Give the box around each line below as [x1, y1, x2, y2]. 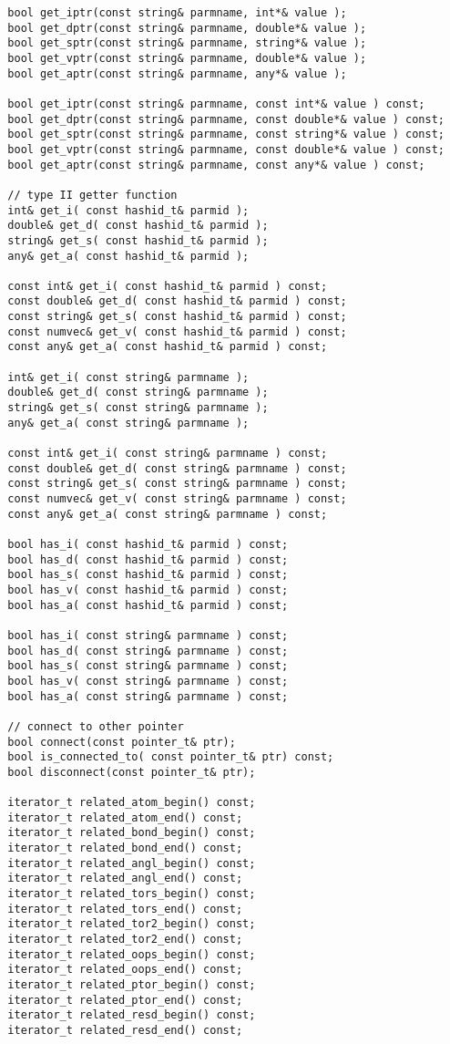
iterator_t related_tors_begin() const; [7, 887, 256, 901]
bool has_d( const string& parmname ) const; [7, 644, 289, 657]
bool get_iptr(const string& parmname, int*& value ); [7, 6, 347, 19]
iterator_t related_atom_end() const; [7, 811, 243, 824]
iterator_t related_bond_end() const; [7, 842, 243, 855]
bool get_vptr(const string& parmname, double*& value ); [7, 51, 367, 65]
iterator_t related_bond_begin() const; [7, 826, 256, 840]
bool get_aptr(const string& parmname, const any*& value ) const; [7, 158, 425, 171]
